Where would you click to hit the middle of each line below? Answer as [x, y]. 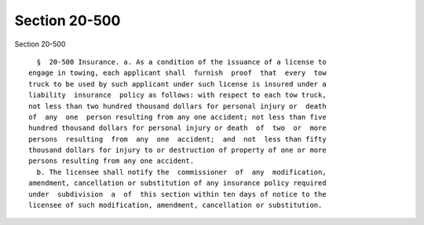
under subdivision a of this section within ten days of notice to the [177, 194]
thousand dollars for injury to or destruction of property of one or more [177, 150]
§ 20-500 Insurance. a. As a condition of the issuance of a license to [181, 62]
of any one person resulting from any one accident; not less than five [177, 117]
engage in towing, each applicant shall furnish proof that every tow [177, 73]
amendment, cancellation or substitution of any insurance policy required [177, 183]
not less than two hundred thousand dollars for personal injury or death [177, 106]
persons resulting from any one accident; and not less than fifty [177, 139]
